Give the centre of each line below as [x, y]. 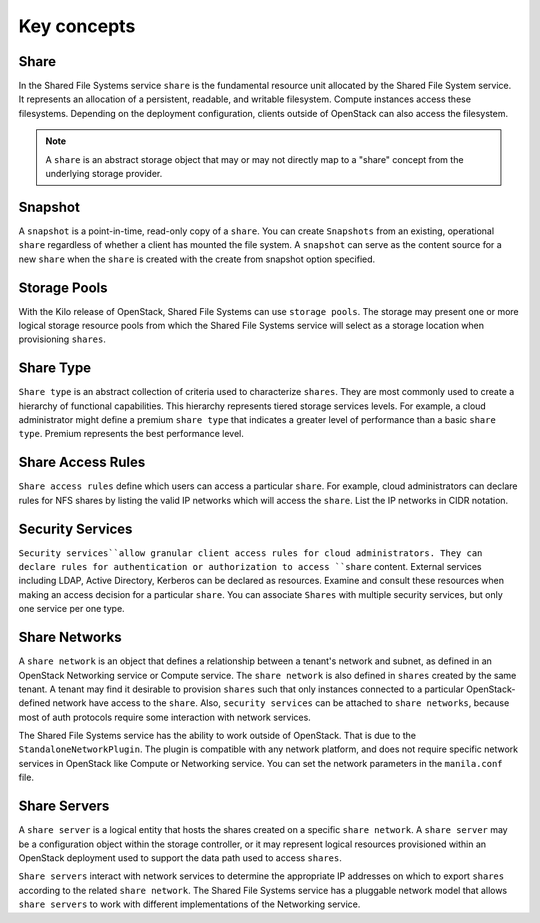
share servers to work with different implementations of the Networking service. [189, 904]
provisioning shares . [62, 339]
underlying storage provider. [104, 174]
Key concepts [77, 26]
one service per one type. [71, 609]
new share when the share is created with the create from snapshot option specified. [197, 259]
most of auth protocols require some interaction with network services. [165, 717]
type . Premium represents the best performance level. [131, 434]
